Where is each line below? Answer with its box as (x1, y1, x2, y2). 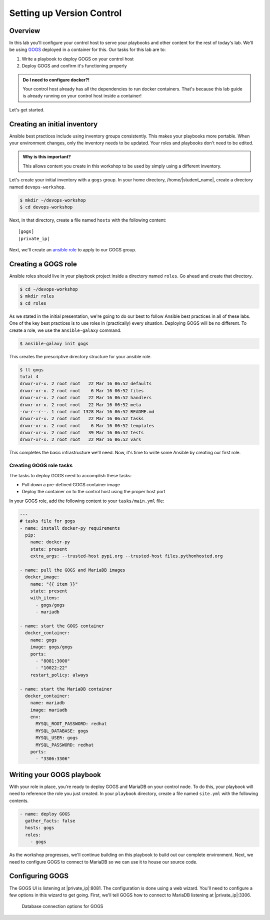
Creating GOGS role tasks (9, 462, 73, 469)
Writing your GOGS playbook (9, 770, 101, 779)
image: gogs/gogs (30, 644, 73, 650)
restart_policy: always (30, 672, 88, 678)
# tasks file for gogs (19, 518, 75, 524)
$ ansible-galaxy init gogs (19, 340, 88, 346)
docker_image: (25, 574, 60, 580)
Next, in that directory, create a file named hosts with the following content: (9, 217, 166, 223)
